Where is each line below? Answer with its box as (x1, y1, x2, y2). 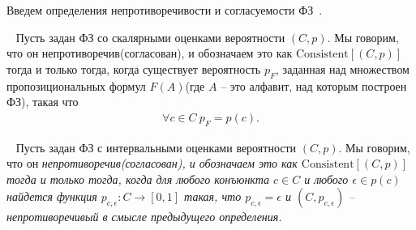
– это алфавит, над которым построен (221, 77, 407, 94)
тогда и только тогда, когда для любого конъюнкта (6, 170, 269, 187)
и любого (304, 170, 349, 187)
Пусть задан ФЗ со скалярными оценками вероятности (15, 28, 285, 45)
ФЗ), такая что (6, 93, 79, 110)
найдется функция (6, 188, 97, 205)
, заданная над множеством (276, 60, 410, 77)
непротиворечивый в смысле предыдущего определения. (6, 208, 282, 225)
